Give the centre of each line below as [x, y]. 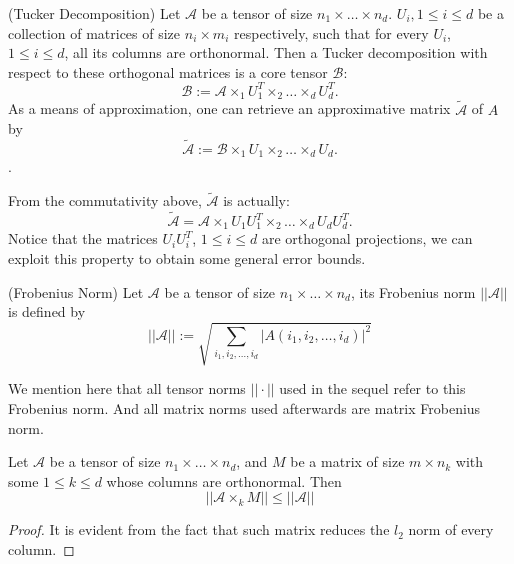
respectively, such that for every [331, 32]
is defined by [47, 311]
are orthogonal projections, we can [367, 238]
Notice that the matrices [83, 238]
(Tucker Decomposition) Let [94, 13]
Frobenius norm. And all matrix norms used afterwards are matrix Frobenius [244, 408]
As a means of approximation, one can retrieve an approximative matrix [229, 108]
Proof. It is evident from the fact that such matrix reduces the [199, 529]
